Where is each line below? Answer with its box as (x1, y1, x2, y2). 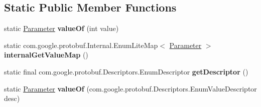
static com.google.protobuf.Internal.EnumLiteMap (4, 39, 158, 50)
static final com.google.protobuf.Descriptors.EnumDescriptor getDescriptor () (4, 66, 248, 76)
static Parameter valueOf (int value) (4, 23, 119, 33)
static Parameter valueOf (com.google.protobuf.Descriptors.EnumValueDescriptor (4, 83, 257, 93)
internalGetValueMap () (4, 49, 88, 60)
